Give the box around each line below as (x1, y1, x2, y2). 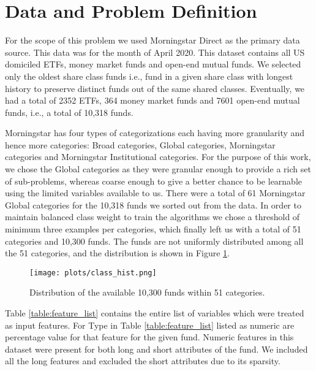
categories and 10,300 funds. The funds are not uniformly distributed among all (5, 234, 304, 247)
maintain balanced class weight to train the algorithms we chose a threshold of (5, 210, 300, 223)
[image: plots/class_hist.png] (29, 268, 157, 277)
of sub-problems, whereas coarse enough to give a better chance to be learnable (5, 174, 303, 187)
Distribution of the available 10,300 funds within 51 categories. (29, 286, 265, 299)
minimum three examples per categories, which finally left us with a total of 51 (5, 223, 301, 235)
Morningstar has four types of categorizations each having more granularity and (5, 126, 305, 139)
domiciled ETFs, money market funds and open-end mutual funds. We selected (5, 58, 301, 71)
